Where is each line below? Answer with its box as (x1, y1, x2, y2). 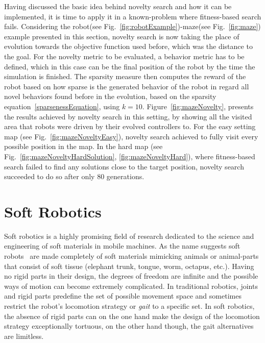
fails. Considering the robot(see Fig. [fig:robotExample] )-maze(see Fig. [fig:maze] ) (4, 21, 261, 32)
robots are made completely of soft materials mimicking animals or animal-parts (4, 251, 259, 261)
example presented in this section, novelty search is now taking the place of (4, 31, 239, 41)
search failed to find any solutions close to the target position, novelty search (4, 161, 244, 171)
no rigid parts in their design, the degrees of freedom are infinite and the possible (4, 271, 258, 281)
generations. (106, 171, 144, 182)
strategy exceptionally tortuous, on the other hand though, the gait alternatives (4, 321, 254, 331)
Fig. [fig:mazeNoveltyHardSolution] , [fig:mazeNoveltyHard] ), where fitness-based (4, 151, 255, 161)
